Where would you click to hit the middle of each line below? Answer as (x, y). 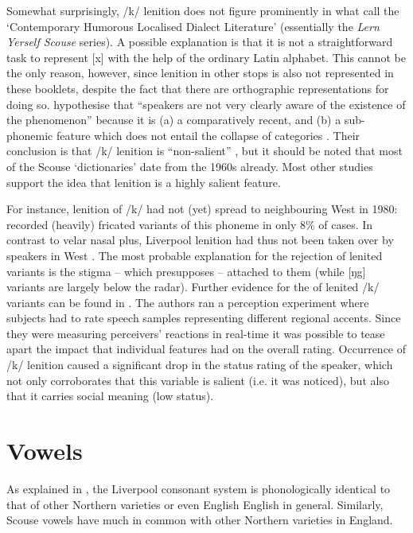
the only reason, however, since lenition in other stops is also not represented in (200, 73)
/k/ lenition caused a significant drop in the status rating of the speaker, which (200, 365)
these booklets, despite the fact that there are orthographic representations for (198, 88)
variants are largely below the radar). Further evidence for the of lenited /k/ (193, 287)
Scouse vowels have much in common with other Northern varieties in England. (200, 520)
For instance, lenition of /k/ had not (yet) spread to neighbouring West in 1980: (202, 209)
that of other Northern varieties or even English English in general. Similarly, (195, 504)
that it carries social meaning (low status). (110, 396)
